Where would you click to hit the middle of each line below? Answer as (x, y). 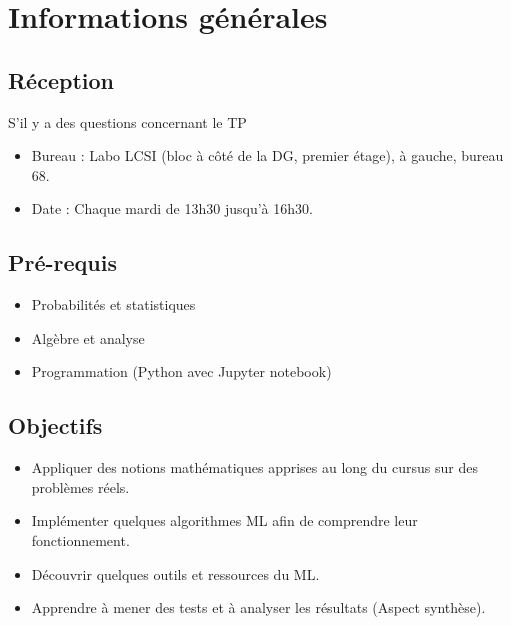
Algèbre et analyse (88, 337)
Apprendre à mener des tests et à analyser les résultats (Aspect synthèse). (258, 607)
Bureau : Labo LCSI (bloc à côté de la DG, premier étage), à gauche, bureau (267, 155)
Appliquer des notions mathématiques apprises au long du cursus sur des (254, 467)
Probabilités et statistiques (113, 304)
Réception (61, 79)
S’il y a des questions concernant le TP (127, 121)
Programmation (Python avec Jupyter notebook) (181, 371)
